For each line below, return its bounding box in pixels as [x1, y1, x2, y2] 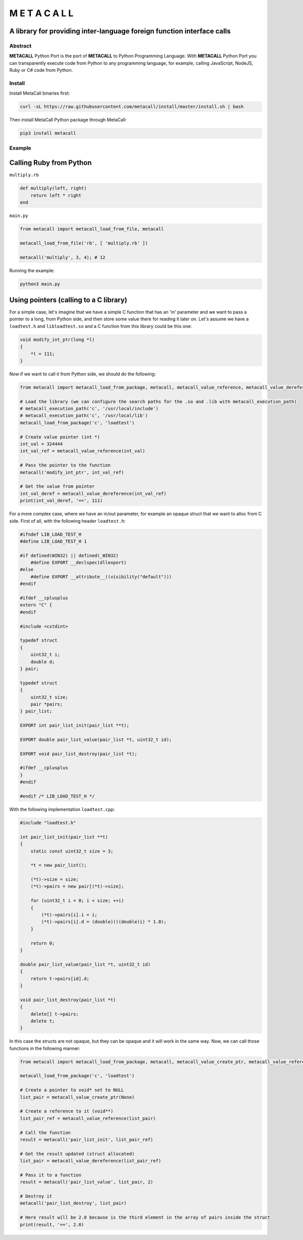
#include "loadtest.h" [20, 820, 76, 826]
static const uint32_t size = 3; [30, 848, 114, 854]
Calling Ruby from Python [9, 158, 92, 167]
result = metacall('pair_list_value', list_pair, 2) [20, 1179, 154, 1185]
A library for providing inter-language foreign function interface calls [9, 27, 231, 35]
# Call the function [20, 1130, 71, 1135]
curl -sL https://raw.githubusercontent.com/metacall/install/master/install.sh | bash [20, 104, 244, 110]
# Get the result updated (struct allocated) [20, 1151, 135, 1157]
